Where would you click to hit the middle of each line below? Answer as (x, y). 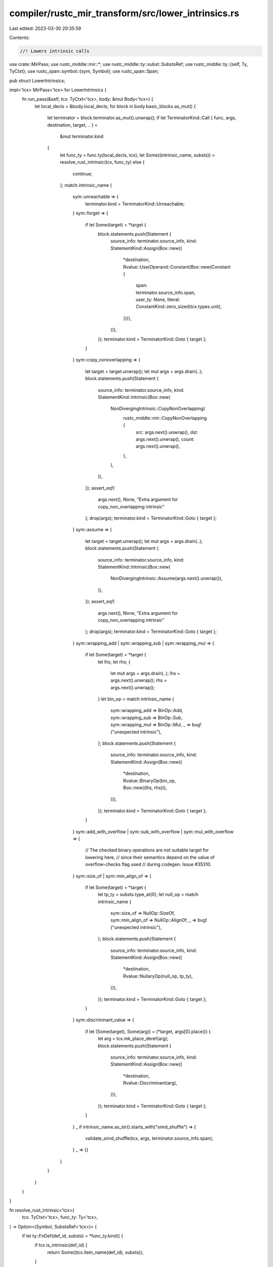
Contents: (19, 38)
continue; (82, 174)
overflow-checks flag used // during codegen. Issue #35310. (148, 865)
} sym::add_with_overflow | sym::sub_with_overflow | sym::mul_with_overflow (153, 832)
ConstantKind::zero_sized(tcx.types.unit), (179, 307)
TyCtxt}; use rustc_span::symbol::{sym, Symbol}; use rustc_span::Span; (84, 71)
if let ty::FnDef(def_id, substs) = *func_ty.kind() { (73, 1236)
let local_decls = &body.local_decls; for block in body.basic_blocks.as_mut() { (115, 106)
